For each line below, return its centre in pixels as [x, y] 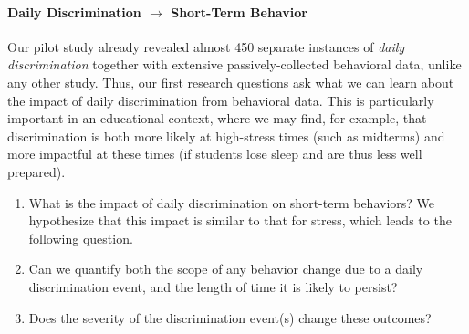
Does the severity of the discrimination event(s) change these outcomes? [230, 317]
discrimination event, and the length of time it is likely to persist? [213, 286]
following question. [81, 238]
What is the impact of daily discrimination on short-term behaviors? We [232, 202]
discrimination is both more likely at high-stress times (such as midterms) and [226, 136]
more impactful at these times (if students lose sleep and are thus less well [215, 154]
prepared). [36, 171]
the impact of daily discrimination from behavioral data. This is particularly [221, 100]
